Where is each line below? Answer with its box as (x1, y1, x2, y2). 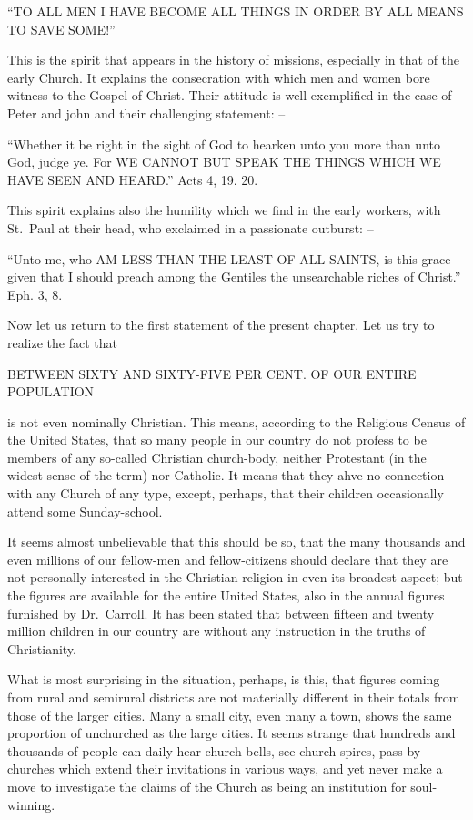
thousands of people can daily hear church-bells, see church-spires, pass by (7, 741, 421, 760)
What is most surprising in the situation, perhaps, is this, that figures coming (7, 670, 440, 689)
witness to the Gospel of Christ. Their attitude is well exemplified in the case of (7, 86, 452, 105)
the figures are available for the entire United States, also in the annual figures (7, 586, 445, 605)
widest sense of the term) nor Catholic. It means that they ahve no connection (7, 466, 445, 485)
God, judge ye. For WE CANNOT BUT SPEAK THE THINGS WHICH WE (7, 152, 441, 171)
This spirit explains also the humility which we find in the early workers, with (7, 200, 441, 220)
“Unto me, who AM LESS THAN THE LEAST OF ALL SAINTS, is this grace (7, 249, 451, 268)
